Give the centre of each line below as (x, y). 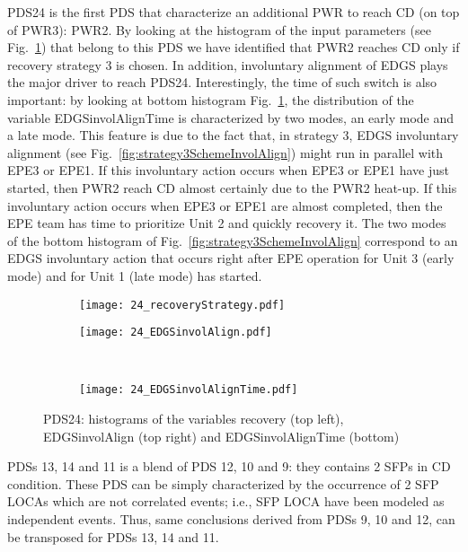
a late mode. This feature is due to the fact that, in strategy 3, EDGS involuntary (233, 135)
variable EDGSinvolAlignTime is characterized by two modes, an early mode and (231, 117)
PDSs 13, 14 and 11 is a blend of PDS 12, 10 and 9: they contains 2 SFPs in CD (229, 466)
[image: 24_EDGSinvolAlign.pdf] (176, 333)
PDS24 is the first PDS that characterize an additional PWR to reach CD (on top (234, 12)
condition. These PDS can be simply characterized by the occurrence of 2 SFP (223, 483)
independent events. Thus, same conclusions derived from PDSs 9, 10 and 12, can (231, 519)
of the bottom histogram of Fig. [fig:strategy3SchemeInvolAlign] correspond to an (233, 240)
